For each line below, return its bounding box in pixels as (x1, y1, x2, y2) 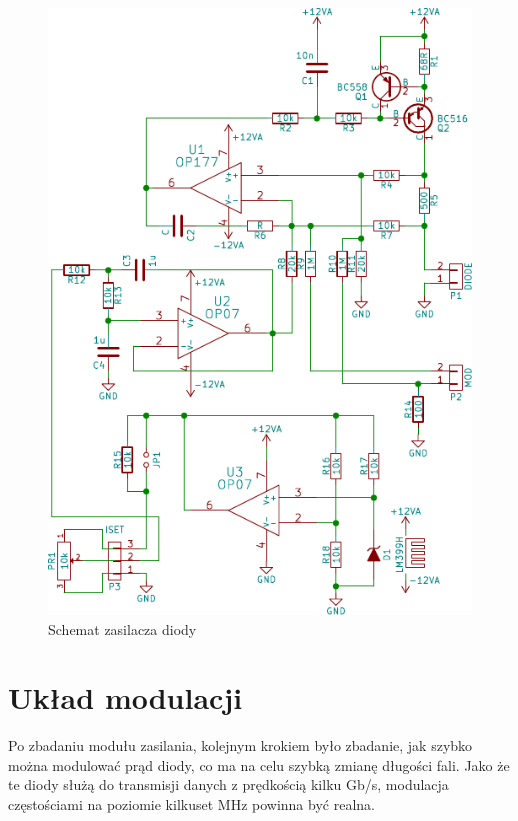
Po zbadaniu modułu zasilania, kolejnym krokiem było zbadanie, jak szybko (8, 735, 473, 756)
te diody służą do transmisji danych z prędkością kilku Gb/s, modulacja (8, 774, 449, 795)
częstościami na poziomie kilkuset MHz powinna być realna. (8, 794, 375, 814)
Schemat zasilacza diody (48, 618, 197, 639)
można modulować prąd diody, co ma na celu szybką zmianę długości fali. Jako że (8, 754, 510, 775)
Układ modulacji (8, 677, 243, 718)
